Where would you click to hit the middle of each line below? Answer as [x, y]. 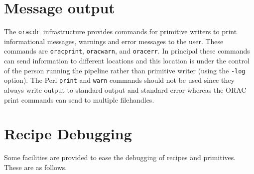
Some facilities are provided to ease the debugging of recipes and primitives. [120, 157]
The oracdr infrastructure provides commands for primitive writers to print [121, 31]
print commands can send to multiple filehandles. [79, 99]
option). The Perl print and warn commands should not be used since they [119, 80]
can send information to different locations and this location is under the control [127, 61]
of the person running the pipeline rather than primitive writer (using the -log [125, 70]
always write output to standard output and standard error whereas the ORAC [125, 89]
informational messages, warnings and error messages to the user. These [114, 41]
